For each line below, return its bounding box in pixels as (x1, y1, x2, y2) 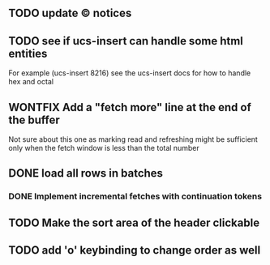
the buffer (8, 113, 61, 126)
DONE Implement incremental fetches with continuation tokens (8, 190, 262, 202)
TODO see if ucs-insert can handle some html (8, 34, 243, 48)
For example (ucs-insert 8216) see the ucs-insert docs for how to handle (8, 68, 251, 78)
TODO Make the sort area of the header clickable (8, 216, 260, 229)
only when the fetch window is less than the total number (8, 143, 200, 153)
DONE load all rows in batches (8, 166, 164, 181)
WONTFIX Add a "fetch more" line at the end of (8, 100, 251, 114)
